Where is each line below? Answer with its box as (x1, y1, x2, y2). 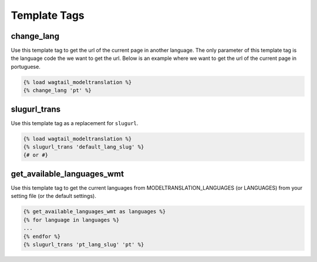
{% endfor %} (23, 233, 61, 240)
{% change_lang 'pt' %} (23, 87, 92, 94)
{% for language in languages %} (23, 216, 120, 223)
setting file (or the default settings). (11, 193, 96, 200)
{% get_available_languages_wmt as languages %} (23, 209, 166, 215)
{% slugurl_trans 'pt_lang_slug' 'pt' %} (23, 241, 144, 248)
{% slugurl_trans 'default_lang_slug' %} (23, 144, 144, 150)
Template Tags (11, 9, 85, 22)
